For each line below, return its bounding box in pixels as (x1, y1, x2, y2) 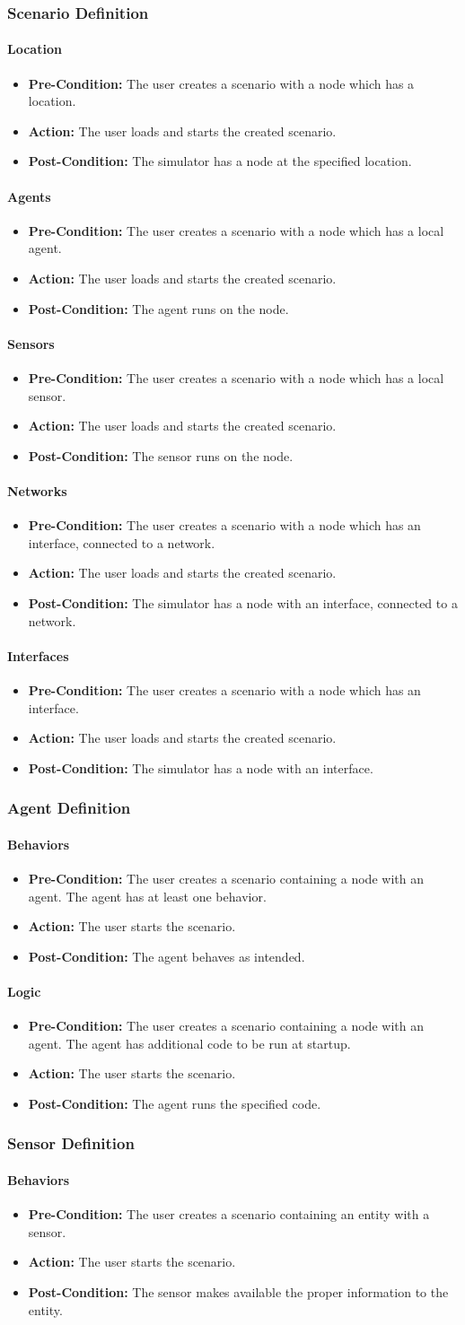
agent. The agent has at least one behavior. (28, 886, 267, 905)
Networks (7, 481, 67, 500)
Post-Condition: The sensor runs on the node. (28, 446, 294, 465)
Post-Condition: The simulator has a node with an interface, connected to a (28, 593, 458, 612)
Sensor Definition (7, 1132, 135, 1155)
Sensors (7, 334, 55, 353)
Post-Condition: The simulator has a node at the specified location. (28, 152, 412, 170)
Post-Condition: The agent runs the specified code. (28, 1094, 321, 1112)
